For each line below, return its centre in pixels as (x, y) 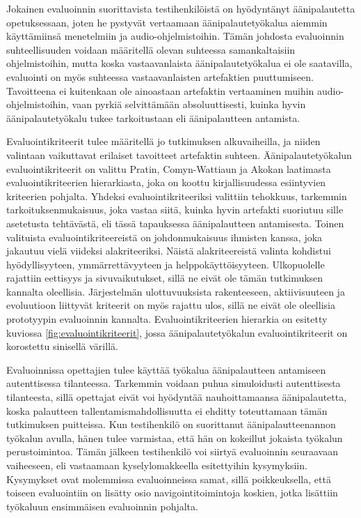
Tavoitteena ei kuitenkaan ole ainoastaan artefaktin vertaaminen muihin (160, 90)
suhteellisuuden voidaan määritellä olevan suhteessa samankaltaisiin (151, 49)
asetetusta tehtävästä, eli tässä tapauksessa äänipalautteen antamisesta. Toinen (175, 223)
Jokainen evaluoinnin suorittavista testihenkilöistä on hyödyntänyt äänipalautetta (181, 8)
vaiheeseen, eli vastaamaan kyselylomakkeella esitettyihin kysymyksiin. (157, 465)
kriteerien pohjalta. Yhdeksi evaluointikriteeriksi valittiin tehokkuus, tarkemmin (177, 196)
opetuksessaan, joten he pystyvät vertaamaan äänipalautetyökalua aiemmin (167, 22)
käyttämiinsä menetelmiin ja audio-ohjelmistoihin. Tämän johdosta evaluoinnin (175, 36)
